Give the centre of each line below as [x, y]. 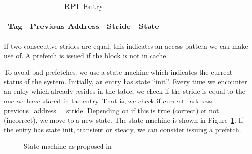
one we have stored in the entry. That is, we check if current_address [108, 100]
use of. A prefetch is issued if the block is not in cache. [86, 55]
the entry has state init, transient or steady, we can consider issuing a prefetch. [123, 129]
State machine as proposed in [68, 146]
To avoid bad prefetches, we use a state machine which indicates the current [118, 72]
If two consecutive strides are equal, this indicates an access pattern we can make [126, 46]
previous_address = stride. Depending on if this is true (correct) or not [112, 110]
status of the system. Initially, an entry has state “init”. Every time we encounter [126, 81]
